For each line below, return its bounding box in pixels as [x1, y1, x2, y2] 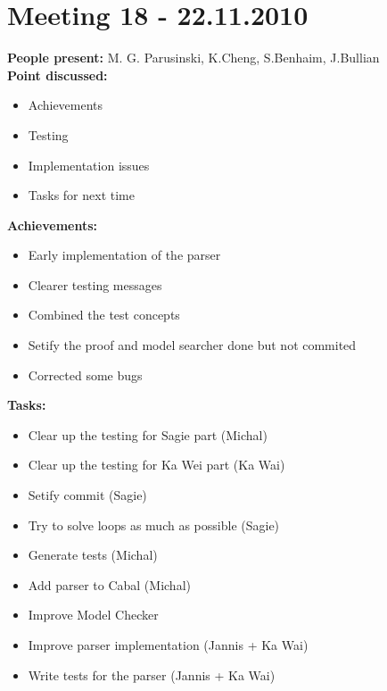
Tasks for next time [28, 186, 135, 204]
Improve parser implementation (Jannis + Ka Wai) [28, 636, 309, 654]
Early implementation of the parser [28, 246, 221, 264]
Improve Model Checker [28, 605, 159, 624]
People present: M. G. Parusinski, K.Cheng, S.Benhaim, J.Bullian [7, 48, 380, 67]
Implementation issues [28, 155, 150, 174]
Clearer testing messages [28, 275, 162, 294]
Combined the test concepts [28, 305, 180, 324]
